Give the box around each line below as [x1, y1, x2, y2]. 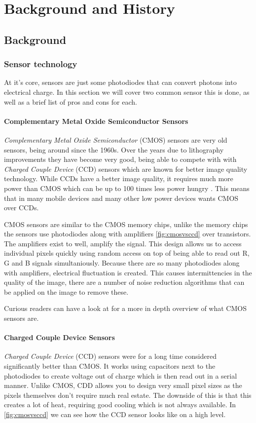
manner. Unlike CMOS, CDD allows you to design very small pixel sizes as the [4, 380, 242, 390]
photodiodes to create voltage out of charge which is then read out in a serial [4, 370, 237, 381]
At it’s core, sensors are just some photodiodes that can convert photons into [4, 77, 237, 87]
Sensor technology [4, 58, 77, 70]
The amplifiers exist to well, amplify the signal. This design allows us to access [4, 238, 242, 248]
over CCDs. [4, 202, 39, 213]
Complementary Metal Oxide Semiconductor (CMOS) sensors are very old [4, 134, 227, 145]
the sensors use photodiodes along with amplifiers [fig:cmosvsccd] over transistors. [4, 229, 251, 239]
